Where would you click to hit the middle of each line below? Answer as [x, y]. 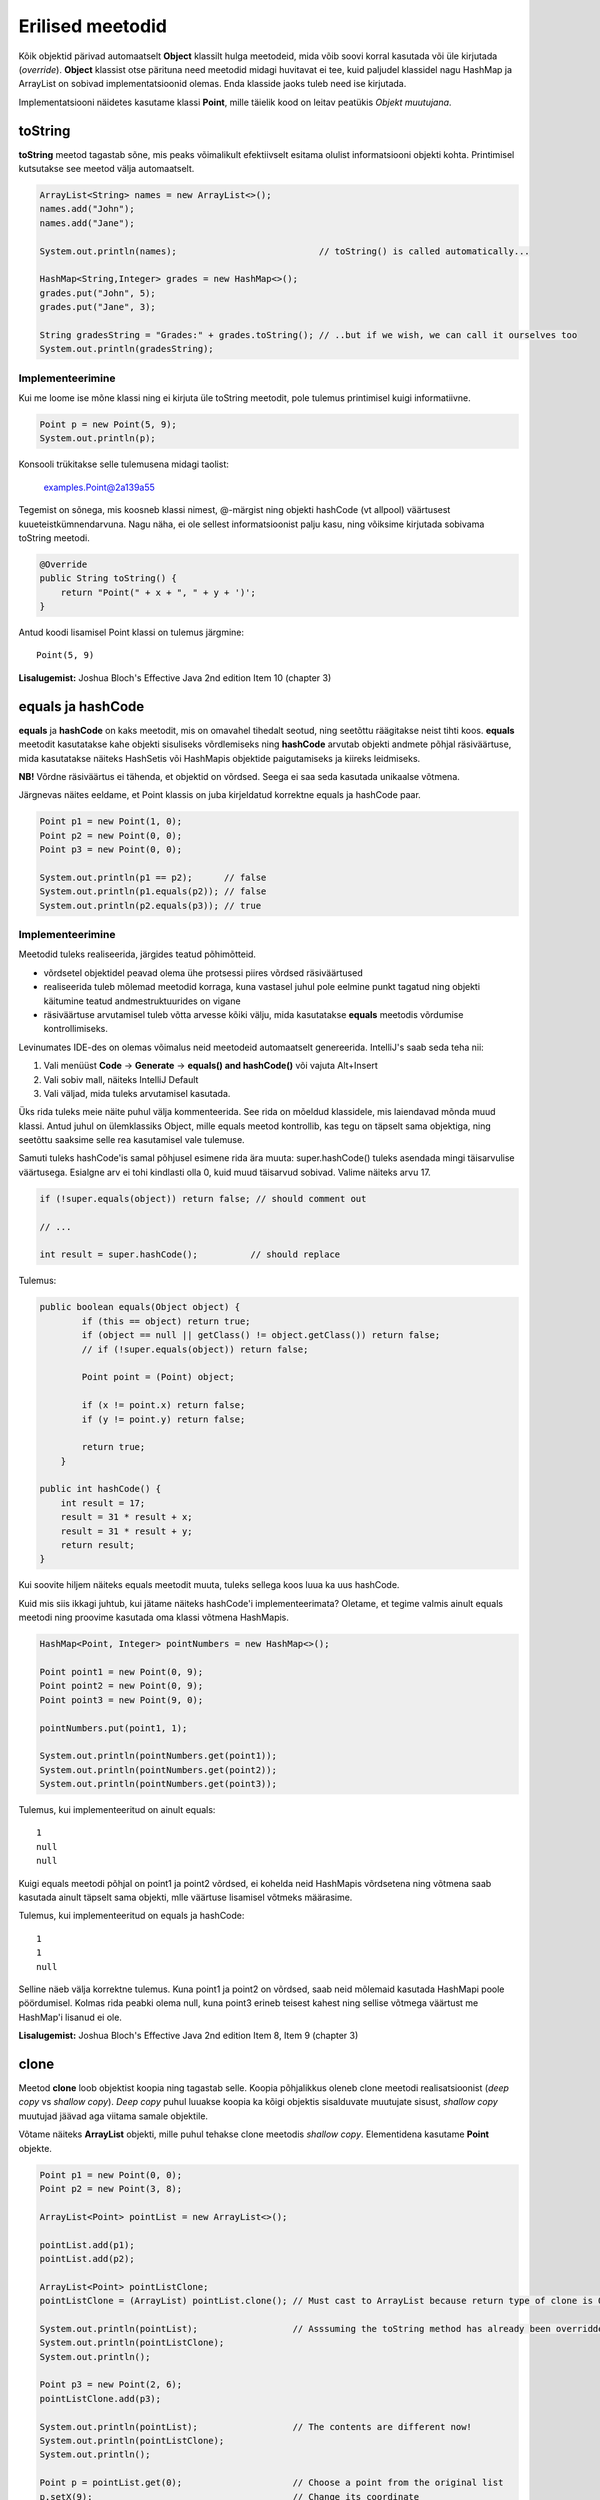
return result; [97, 1545]
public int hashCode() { [100, 1489]
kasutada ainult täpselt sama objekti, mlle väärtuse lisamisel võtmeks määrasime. [185, 1897]
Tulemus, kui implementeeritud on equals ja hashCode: [131, 1916]
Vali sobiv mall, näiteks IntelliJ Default [121, 1079]
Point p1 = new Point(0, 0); [111, 2174]
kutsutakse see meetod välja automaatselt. [106, 169]
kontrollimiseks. [76, 1029]
